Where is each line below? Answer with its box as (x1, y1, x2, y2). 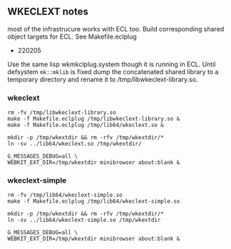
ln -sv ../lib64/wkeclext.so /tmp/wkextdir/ (7, 141, 142, 148)
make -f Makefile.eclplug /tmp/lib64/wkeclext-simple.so (7, 198, 180, 205)
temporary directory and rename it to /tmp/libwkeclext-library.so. (7, 75, 198, 83)
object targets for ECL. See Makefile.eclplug (7, 32, 137, 41)
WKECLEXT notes (7, 6, 89, 18)
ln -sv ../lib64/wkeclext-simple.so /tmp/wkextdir (7, 217, 161, 224)
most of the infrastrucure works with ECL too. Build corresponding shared (7, 24, 225, 33)
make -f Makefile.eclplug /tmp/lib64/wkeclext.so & (7, 121, 164, 129)
